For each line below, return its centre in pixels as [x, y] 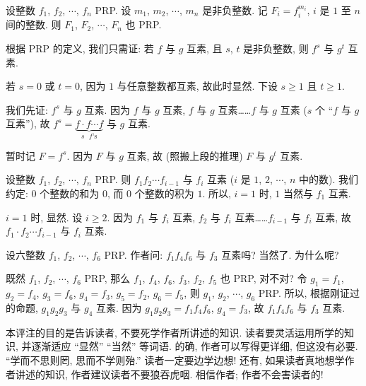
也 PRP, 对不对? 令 [264, 278]
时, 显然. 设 [57, 217]
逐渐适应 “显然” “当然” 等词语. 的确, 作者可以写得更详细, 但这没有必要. [195, 346]
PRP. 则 [113, 179]
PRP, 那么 [107, 278]
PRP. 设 [113, 10]
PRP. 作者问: [134, 254]
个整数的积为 [164, 193]
